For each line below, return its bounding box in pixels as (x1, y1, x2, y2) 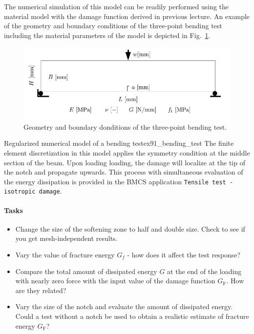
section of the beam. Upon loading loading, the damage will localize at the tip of (4, 157, 245, 167)
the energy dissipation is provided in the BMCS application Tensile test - (4, 176, 233, 186)
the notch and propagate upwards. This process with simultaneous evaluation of (4, 167, 243, 177)
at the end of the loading (167, 266, 242, 276)
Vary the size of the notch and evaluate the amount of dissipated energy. (15, 301, 233, 312)
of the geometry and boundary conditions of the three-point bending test (4, 20, 222, 31)
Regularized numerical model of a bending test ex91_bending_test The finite (4, 138, 234, 148)
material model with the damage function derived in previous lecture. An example (4, 11, 250, 21)
